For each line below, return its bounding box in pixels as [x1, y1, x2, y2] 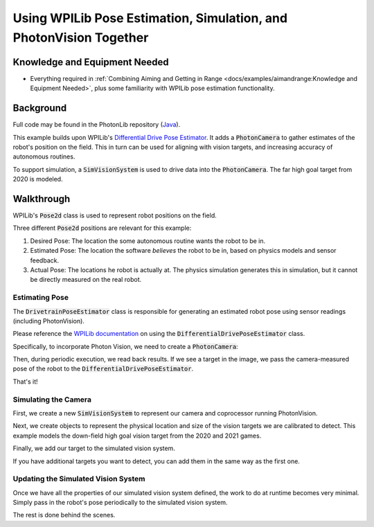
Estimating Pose [12, 293, 69, 303]
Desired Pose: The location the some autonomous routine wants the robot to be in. [30, 236, 266, 245]
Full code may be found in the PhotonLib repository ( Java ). [12, 120, 181, 129]
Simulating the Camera [12, 395, 92, 404]
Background [12, 102, 67, 114]
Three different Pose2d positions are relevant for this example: [12, 224, 192, 232]
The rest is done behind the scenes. [12, 511, 116, 519]
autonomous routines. [12, 152, 75, 161]
